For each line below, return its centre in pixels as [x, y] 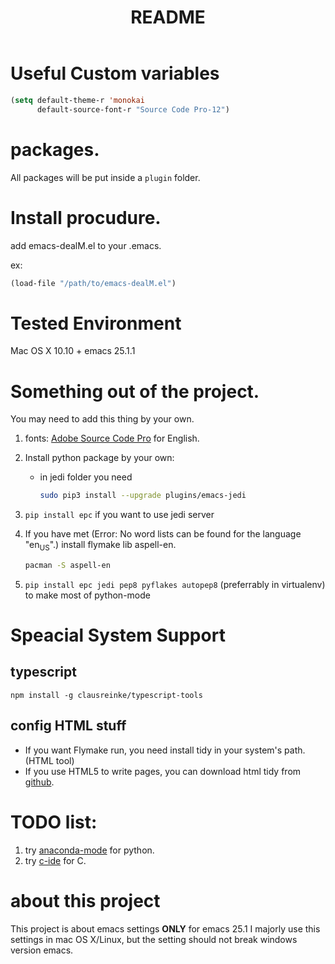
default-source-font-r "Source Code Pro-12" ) [133, 109]
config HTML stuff [68, 726]
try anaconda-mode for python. [89, 850]
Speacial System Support [118, 635]
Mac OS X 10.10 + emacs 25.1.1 [73, 351]
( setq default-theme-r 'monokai [77, 100]
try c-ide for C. [55, 860]
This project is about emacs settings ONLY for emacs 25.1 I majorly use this [165, 928]
